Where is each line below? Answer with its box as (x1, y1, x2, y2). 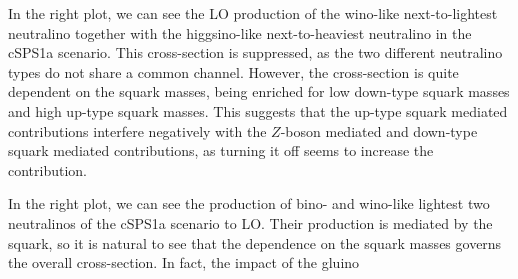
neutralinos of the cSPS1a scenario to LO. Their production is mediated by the (8, 212, 493, 233)
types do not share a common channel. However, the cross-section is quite (8, 61, 459, 82)
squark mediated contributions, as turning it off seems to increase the (8, 140, 434, 161)
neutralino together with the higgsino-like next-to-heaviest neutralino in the (8, 22, 472, 43)
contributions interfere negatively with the (8, 120, 267, 141)
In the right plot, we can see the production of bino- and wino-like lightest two (8, 193, 490, 214)
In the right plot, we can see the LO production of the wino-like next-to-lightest (8, 3, 498, 23)
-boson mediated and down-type (280, 120, 478, 141)
